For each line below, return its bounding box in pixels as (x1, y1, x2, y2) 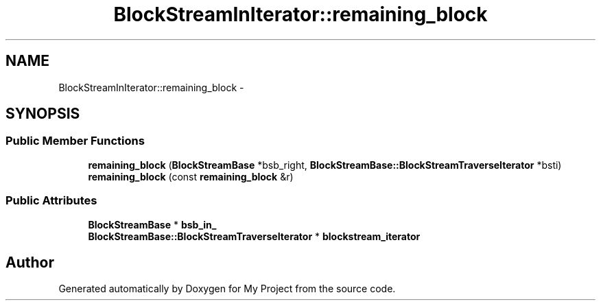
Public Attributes (5, 193, 97, 208)
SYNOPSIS (5, 105, 80, 123)
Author (5, 253, 54, 271)
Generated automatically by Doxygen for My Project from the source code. (58, 283, 396, 295)
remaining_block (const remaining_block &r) (88, 170, 294, 183)
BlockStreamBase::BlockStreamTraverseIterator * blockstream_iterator (88, 230, 421, 242)
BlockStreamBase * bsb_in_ (88, 218, 217, 231)
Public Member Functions (5, 134, 145, 148)
